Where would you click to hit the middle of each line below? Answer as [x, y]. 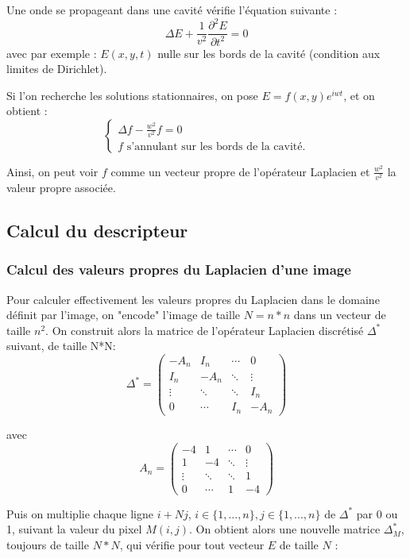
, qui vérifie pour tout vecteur [192, 544]
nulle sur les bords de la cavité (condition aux [269, 53]
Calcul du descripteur [97, 230]
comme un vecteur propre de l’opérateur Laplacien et [240, 171]
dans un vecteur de [340, 315]
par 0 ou [377, 513]
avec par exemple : [52, 53]
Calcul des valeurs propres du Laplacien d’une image [179, 269]
